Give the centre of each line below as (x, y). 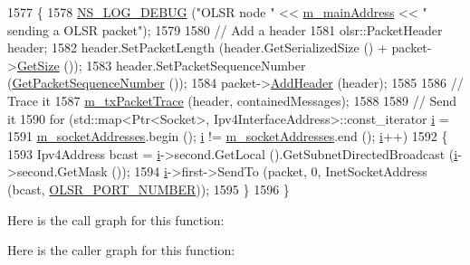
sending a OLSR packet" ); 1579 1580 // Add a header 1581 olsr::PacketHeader (225, 29)
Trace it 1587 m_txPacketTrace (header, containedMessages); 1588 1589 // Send (232, 100)
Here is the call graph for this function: (116, 219)
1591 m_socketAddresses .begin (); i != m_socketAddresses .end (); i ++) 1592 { (228, 136)
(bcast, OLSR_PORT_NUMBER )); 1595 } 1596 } (149, 189)
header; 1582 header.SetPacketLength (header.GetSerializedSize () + (197, 47)
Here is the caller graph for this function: (121, 250)
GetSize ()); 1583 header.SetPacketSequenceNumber (161, 65)
